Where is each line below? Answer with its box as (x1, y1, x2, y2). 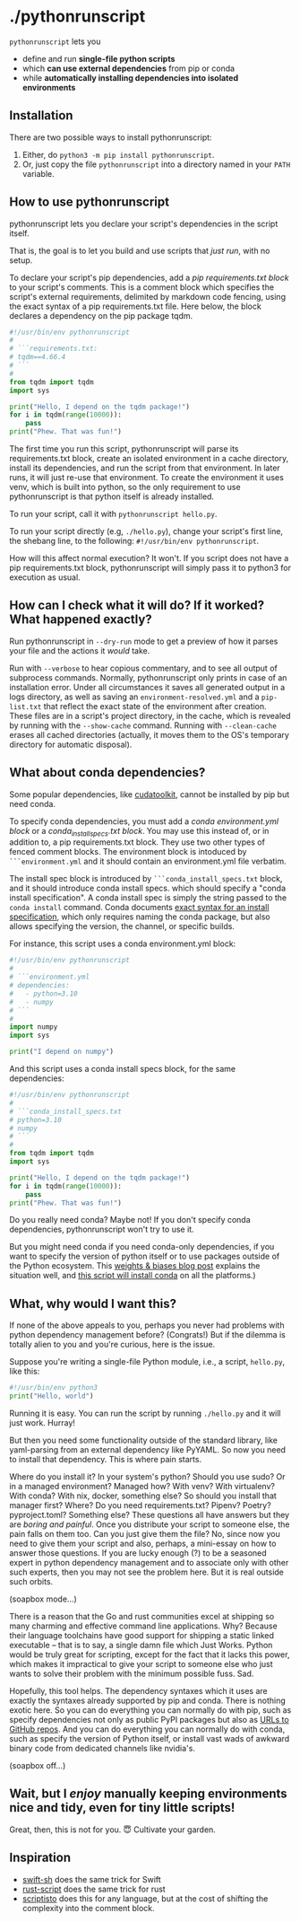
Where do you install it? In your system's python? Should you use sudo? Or (9, 1471, 286, 1482)
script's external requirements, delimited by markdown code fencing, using (9, 291, 287, 302)
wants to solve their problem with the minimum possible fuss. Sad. (9, 1668, 254, 1680)
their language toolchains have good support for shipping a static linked (9, 1630, 275, 1641)
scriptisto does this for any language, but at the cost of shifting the (21, 1892, 269, 1904)
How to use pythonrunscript (9, 195, 170, 210)
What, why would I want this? (9, 1295, 177, 1312)
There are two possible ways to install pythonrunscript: (9, 132, 212, 143)
